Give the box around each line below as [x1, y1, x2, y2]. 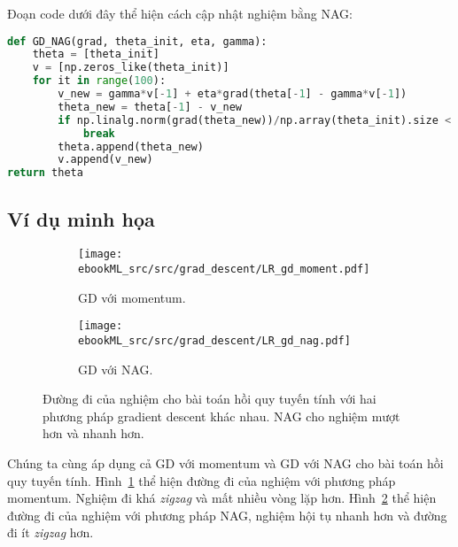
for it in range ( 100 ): [32, 74, 167, 88]
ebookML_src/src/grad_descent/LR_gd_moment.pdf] [78, 263, 370, 276]
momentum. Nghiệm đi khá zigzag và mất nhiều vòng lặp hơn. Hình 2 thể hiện [7, 489, 437, 507]
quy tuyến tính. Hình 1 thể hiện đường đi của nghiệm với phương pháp [7, 471, 396, 489]
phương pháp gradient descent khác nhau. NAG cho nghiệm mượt [43, 406, 400, 425]
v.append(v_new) [58, 153, 153, 166]
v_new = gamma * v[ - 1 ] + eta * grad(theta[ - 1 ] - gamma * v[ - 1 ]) [58, 88, 408, 101]
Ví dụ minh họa [7, 204, 155, 232]
